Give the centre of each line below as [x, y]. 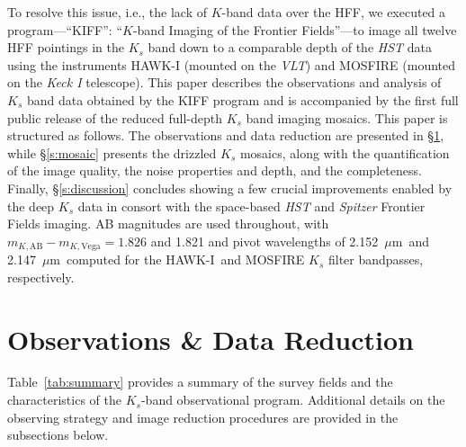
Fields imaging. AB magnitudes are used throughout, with [168, 223]
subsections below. [58, 435]
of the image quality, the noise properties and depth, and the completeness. [215, 170]
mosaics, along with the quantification [345, 152]
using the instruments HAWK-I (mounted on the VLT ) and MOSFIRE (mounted [232, 64]
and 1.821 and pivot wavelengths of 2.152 [264, 241]
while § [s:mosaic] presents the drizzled [112, 152]
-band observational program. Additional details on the [293, 400]
